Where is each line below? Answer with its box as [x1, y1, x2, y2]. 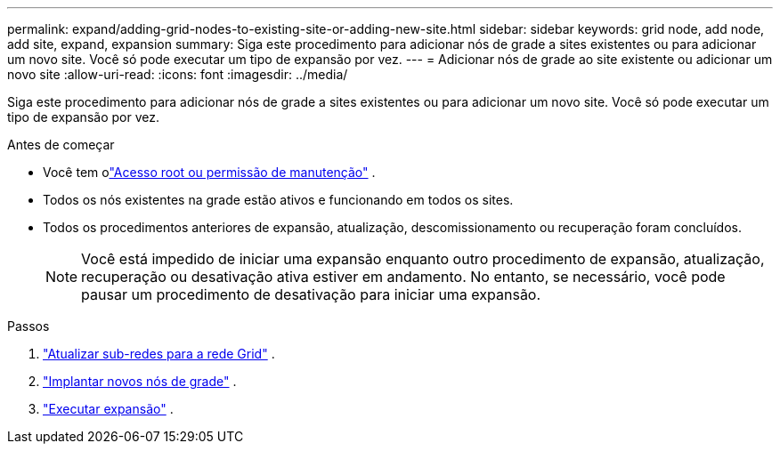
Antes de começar [7, 137, 115, 152]
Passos [7, 318, 50, 334]
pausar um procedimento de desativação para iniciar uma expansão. [81, 286, 541, 303]
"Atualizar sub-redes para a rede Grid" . [43, 346, 275, 361]
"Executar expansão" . [43, 401, 174, 416]
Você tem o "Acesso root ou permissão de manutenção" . [43, 165, 376, 180]
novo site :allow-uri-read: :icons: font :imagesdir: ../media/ [7, 67, 348, 82]
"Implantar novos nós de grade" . [43, 374, 237, 389]
